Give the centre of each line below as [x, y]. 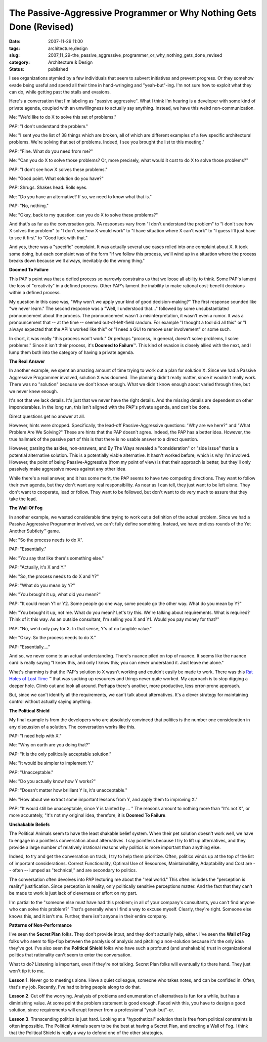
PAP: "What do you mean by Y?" [42, 585]
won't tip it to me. [27, 971]
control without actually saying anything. [50, 701]
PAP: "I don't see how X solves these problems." [58, 169]
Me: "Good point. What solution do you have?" [56, 178]
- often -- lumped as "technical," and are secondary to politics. [73, 870]
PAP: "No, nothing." [29, 206]
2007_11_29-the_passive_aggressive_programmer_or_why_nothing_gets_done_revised [135, 55]
